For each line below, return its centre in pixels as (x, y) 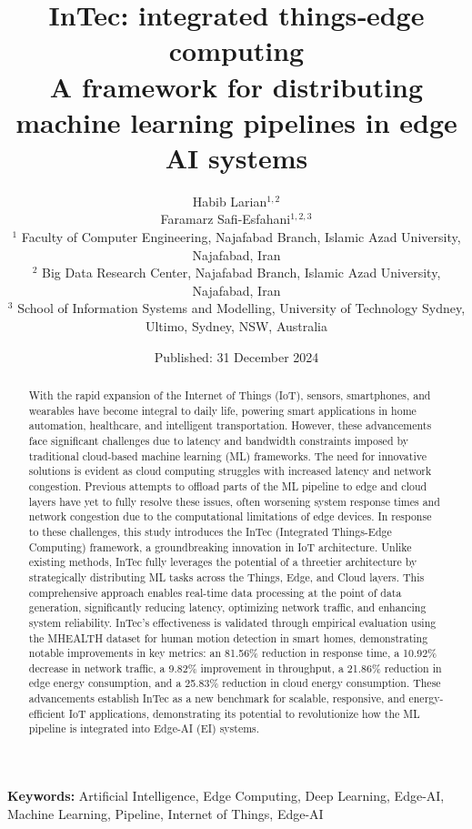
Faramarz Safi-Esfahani (226, 219)
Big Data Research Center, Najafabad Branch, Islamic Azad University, (241, 273)
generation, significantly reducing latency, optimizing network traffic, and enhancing (227, 607)
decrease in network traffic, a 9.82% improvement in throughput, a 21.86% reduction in (235, 667)
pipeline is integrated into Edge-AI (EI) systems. (144, 728)
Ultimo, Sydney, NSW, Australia (236, 326)
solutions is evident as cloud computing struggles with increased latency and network (230, 471)
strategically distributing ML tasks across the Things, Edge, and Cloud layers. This (226, 576)
